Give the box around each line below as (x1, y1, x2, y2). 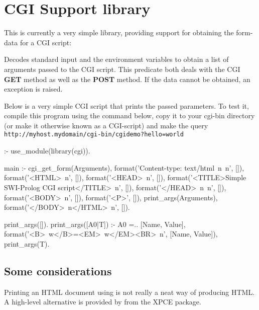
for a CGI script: (20, 37, 72, 47)
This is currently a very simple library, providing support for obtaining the (4, 27, 234, 38)
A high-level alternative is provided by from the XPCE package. (4, 296, 201, 307)
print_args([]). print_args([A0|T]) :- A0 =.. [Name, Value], (4, 218, 186, 229)
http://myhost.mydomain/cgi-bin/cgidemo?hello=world (4, 131, 184, 138)
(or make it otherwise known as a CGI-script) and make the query (4, 120, 208, 130)
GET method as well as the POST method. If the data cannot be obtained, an (4, 73, 250, 84)
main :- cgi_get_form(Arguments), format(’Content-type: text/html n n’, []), (4, 162, 244, 173)
